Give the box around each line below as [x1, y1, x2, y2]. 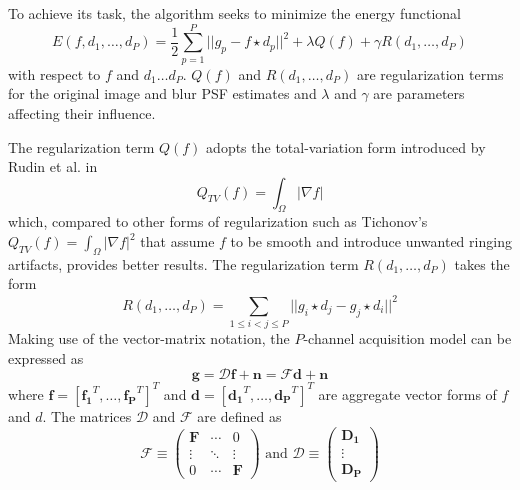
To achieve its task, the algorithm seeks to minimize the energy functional [8, 3, 462, 23]
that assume [140, 231, 215, 252]
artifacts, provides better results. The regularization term [8, 253, 359, 274]
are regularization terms [356, 63, 504, 84]
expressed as [8, 347, 84, 368]
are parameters [373, 83, 465, 104]
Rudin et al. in [8, 156, 98, 177]
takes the [454, 253, 510, 274]
